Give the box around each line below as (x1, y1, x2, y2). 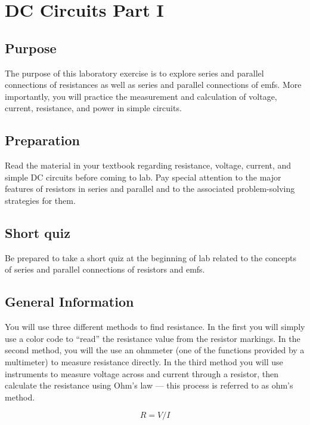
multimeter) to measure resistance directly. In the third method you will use (5, 355, 283, 368)
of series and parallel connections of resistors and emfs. (5, 263, 205, 276)
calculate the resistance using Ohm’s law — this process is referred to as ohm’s (5, 379, 293, 392)
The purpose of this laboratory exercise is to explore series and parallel (5, 66, 264, 79)
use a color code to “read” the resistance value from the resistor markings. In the (5, 332, 300, 344)
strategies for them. (5, 194, 76, 206)
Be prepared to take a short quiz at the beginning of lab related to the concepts (5, 251, 296, 264)
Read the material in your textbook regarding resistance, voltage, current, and (5, 159, 292, 172)
